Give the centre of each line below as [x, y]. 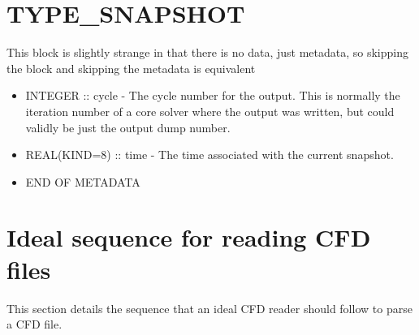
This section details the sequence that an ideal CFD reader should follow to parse [209, 308]
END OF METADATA [83, 181]
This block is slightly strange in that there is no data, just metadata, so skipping [207, 52]
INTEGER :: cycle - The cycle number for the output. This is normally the [213, 95]
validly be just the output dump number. [128, 127]
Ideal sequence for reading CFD [189, 237]
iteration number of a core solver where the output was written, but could [210, 111]
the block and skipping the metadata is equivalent [131, 68]
